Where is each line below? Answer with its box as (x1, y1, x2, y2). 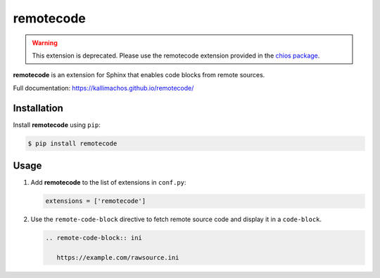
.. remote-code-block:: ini (45, 234, 142, 242)
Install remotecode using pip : (13, 120, 101, 129)
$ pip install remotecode (27, 139, 118, 147)
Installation (13, 102, 63, 114)
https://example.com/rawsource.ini (56, 253, 179, 261)
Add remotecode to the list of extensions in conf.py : (30, 178, 186, 187)
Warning (32, 39, 58, 47)
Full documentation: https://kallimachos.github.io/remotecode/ (13, 84, 194, 92)
